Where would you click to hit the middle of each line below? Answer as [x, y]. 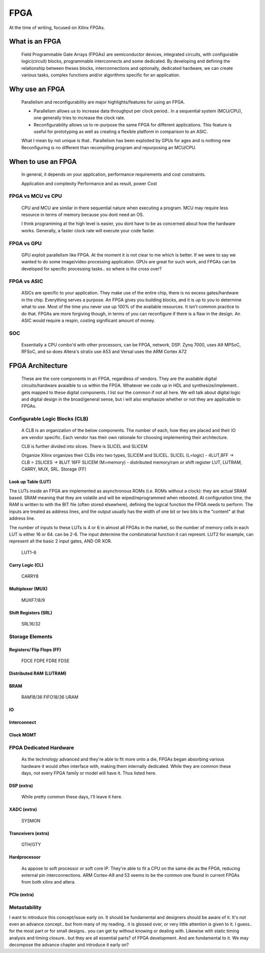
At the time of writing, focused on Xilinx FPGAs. [57, 28]
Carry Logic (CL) [26, 565]
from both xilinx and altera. [49, 882]
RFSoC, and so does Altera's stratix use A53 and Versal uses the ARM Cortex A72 [104, 351]
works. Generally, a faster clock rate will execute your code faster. [88, 230]
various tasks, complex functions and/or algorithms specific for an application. [101, 75]
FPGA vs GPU [25, 243]
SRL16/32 [31, 624]
